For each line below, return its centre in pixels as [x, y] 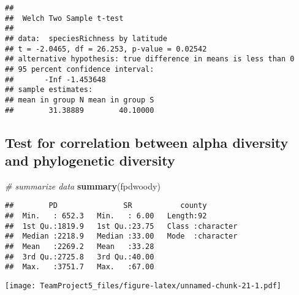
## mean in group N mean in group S [80, 100]
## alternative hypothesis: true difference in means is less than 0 [150, 59]
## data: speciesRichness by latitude [86, 38]
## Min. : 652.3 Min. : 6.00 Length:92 [106, 216]
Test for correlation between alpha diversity [147, 142]
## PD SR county [106, 206]
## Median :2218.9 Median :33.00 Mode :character [121, 236]
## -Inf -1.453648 [55, 79]
